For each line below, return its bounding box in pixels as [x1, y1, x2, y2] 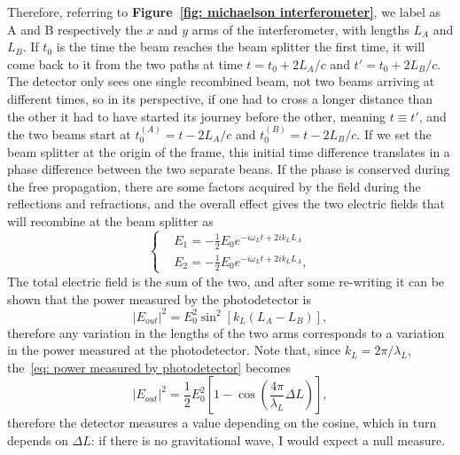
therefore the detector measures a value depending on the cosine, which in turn [7, 413, 437, 432]
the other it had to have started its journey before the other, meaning [7, 106, 386, 125]
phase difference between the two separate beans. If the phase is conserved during [7, 160, 450, 178]
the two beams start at [7, 124, 131, 143]
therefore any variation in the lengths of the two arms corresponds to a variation [7, 323, 445, 341]
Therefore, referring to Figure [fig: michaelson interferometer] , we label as [7, 3, 441, 20]
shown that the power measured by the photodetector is [7, 289, 311, 308]
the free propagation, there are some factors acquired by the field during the [7, 177, 421, 195]
